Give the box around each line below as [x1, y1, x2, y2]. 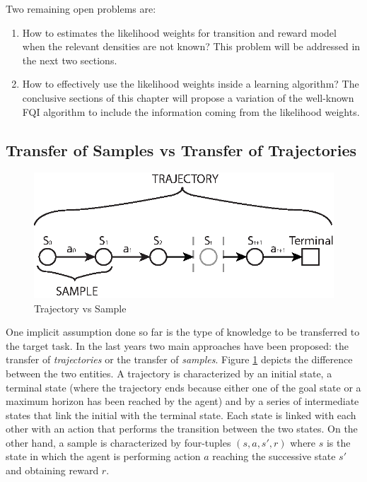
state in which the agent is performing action [6, 449, 201, 464]
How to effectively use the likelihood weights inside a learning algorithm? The [22, 76, 359, 91]
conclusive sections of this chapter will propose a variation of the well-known [22, 90, 354, 105]
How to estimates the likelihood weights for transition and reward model [22, 25, 337, 40]
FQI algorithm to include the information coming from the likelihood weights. [22, 104, 360, 119]
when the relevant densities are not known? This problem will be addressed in [22, 39, 361, 54]
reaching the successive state [212, 449, 336, 464]
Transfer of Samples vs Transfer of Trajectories [6, 139, 357, 160]
